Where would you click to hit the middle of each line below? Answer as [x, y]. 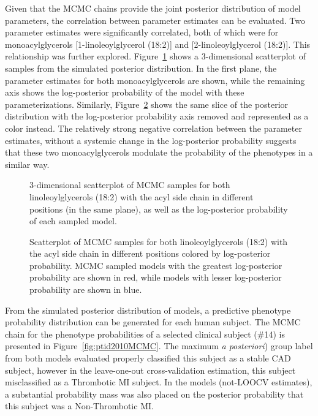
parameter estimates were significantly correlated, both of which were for [142, 32]
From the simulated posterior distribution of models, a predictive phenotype [148, 310]
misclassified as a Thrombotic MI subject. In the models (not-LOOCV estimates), [159, 382]
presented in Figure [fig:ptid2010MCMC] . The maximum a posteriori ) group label [159, 346]
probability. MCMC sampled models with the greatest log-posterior [156, 265]
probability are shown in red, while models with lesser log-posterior [156, 277]
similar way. [27, 164]
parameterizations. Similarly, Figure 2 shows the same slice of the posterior [147, 104]
